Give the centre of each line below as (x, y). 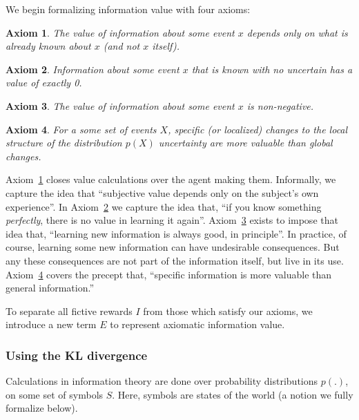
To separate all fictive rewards (69, 311)
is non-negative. (280, 105)
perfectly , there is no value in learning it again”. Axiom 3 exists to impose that (172, 220)
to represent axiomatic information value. (197, 324)
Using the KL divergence (77, 355)
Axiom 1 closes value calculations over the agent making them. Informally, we (171, 179)
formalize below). (42, 408)
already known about (48, 46)
